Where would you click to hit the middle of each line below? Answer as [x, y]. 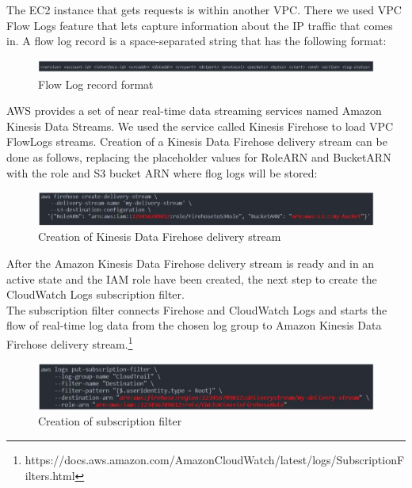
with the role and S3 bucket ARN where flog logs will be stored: [162, 172]
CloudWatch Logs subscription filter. [95, 294]
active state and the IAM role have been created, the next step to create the [192, 278]
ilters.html [50, 475]
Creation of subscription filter [110, 421]
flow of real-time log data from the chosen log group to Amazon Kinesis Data [194, 325]
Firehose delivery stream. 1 [70, 342]
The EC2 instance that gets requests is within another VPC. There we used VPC [204, 10]
